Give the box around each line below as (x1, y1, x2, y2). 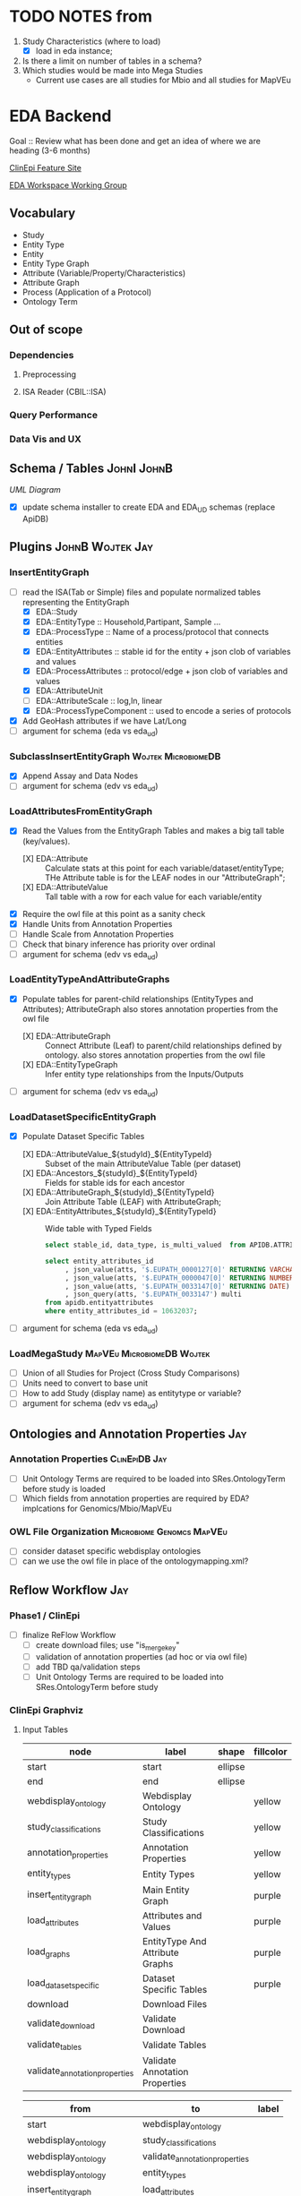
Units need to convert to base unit (21, 1377, 149, 1389)
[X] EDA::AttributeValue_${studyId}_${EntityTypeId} (21, 1149, 212, 1160)
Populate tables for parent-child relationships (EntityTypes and (21, 993, 254, 1004)
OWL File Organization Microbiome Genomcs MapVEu (9, 1525, 228, 1538)
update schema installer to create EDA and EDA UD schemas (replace (21, 502, 276, 514)
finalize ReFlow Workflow (21, 1630, 116, 1641)
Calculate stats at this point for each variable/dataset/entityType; (44, 862, 285, 873)
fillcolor (254, 1746, 288, 1758)
